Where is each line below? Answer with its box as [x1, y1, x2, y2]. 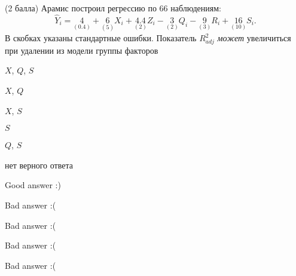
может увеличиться [217, 32, 291, 44]
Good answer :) [5, 179, 61, 191]
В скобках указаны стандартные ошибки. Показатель [5, 32, 197, 44]
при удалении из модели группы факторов [5, 44, 158, 56]
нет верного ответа [5, 158, 73, 171]
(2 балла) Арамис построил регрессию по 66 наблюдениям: [5, 2, 222, 14]
